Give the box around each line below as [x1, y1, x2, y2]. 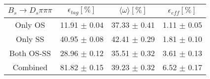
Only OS [15, 19, 45, 30]
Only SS [16, 33, 44, 44]
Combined [12, 61, 48, 73]
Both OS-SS [9, 47, 51, 59]
